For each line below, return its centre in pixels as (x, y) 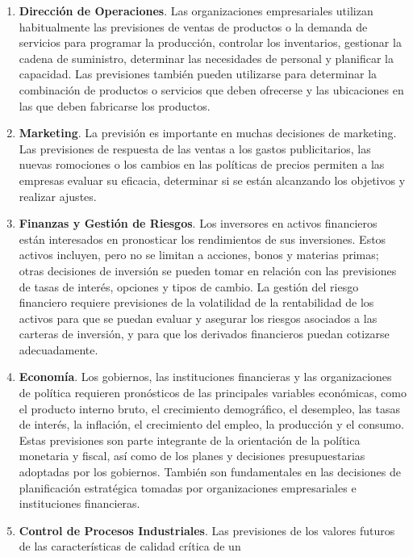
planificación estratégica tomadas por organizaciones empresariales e (188, 487)
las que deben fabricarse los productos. (115, 105)
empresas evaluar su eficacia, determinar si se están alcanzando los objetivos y (212, 180)
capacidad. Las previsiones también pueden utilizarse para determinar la (198, 74)
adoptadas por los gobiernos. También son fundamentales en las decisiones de (210, 472)
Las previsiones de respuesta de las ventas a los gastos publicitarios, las (195, 148)
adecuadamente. (58, 349)
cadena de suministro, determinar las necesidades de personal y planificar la (206, 58)
